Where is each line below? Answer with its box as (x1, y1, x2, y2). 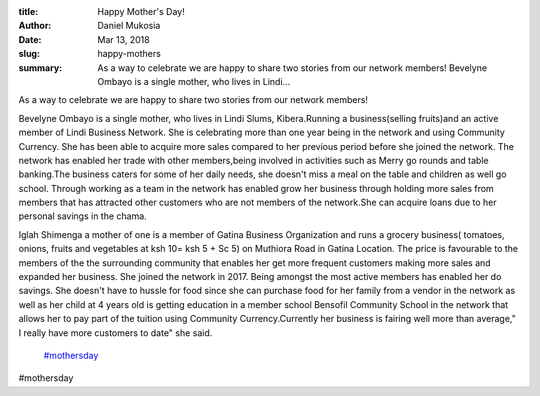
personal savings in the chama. (18, 210, 147, 222)
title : (18, 6, 39, 17)
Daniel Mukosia (97, 20, 161, 32)
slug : (18, 48, 40, 60)
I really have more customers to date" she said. (18, 326, 213, 339)
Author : (18, 20, 52, 32)
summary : (18, 61, 63, 74)
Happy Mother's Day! (97, 6, 185, 17)
